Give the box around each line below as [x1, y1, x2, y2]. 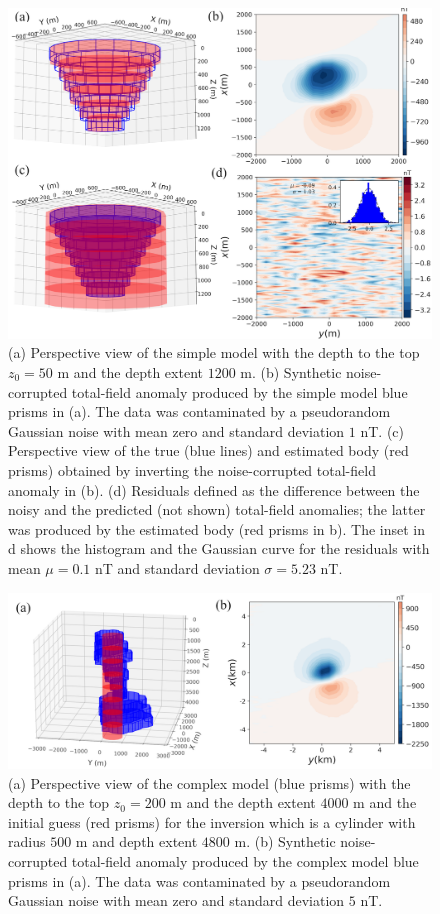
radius [8, 831, 46, 852]
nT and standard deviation [95, 557, 260, 578]
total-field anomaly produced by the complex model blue [71, 850, 419, 871]
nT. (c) [360, 420, 404, 441]
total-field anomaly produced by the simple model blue [71, 381, 408, 402]
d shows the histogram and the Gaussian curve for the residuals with [8, 538, 430, 559]
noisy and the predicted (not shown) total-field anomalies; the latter [8, 499, 426, 520]
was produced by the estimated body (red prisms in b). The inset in [8, 518, 426, 539]
